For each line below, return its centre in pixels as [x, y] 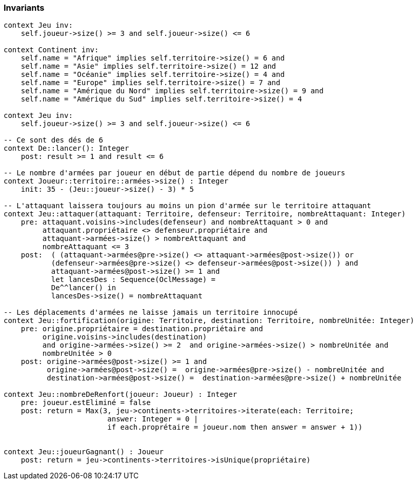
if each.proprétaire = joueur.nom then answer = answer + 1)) [235, 427]
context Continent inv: [51, 50]
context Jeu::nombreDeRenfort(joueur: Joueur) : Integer [121, 395]
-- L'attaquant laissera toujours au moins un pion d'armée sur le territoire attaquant [187, 206]
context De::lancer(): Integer [66, 148]
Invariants [24, 8]
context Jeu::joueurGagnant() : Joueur [84, 452]
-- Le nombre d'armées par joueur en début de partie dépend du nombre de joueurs [174, 173]
